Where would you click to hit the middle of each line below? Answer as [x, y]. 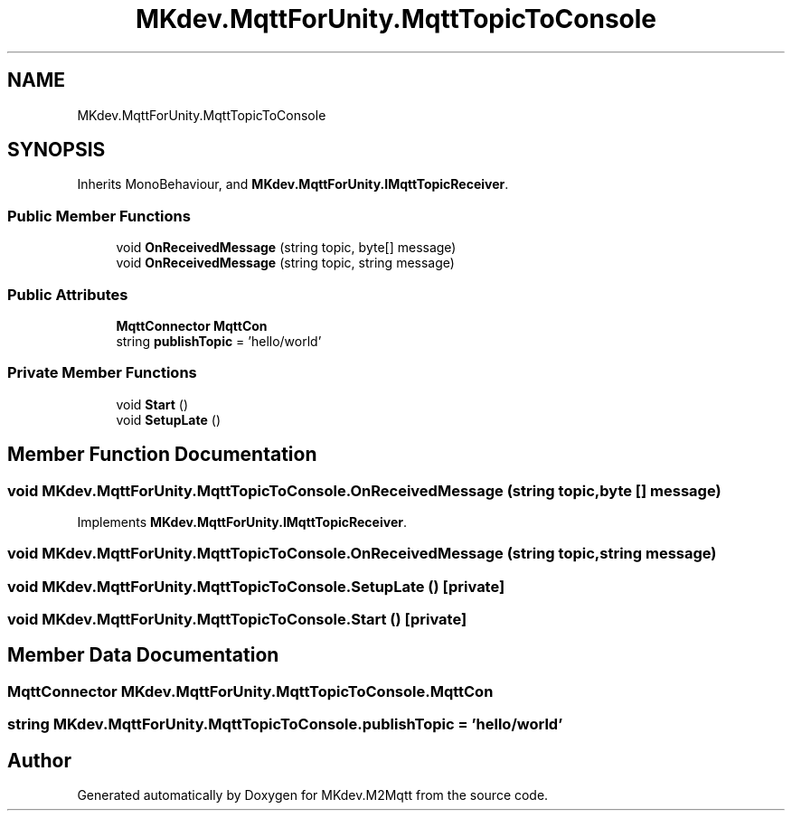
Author [39, 760]
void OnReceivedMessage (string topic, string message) [285, 263]
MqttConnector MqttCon [192, 325]
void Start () [152, 404]
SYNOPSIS [57, 150]
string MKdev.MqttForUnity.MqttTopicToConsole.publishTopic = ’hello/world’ [285, 724]
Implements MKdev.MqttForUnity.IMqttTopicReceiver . [242, 522]
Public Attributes [68, 294]
